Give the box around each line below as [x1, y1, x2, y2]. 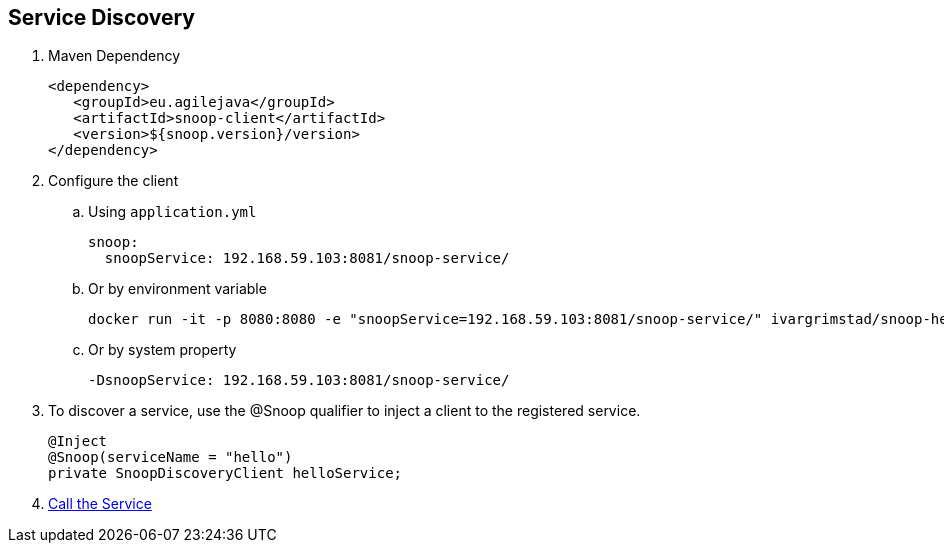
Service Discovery [8, 5, 195, 30]
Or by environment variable [88, 280, 267, 298]
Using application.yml [88, 203, 257, 221]
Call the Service [48, 495, 152, 513]
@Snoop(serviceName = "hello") [48, 449, 293, 466]
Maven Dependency [48, 47, 181, 65]
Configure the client [48, 172, 179, 190]
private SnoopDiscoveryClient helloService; [48, 465, 403, 482]
